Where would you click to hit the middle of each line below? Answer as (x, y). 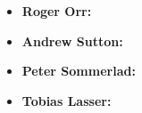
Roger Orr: (57, 11)
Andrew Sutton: (72, 40)
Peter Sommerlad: (79, 71)
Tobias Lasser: (67, 100)
